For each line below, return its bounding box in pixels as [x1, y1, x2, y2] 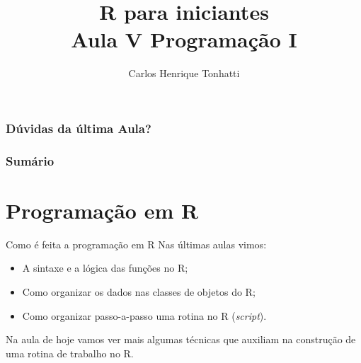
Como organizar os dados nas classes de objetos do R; [22, 284, 256, 299]
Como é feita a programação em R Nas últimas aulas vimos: [6, 236, 267, 251]
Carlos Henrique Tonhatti [128, 66, 240, 81]
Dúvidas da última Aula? [6, 119, 151, 137]
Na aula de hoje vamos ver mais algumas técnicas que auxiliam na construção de [6, 332, 356, 347]
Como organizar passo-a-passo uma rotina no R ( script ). [22, 308, 267, 323]
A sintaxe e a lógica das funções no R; [22, 260, 188, 275]
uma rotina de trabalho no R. [6, 345, 134, 360]
